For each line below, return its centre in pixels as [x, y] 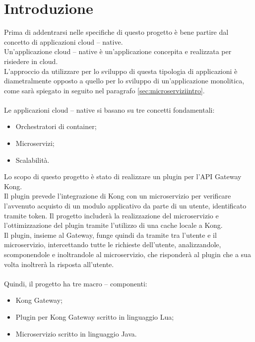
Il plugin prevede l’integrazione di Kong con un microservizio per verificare [118, 196]
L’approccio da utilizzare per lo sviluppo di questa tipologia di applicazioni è [121, 71]
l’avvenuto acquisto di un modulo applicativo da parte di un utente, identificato [125, 206]
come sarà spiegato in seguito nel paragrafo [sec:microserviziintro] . [104, 90]
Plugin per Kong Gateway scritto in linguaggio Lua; [95, 316]
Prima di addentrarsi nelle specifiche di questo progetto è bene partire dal [116, 32]
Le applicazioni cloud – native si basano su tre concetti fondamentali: [109, 109]
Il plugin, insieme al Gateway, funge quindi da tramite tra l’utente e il [110, 235]
